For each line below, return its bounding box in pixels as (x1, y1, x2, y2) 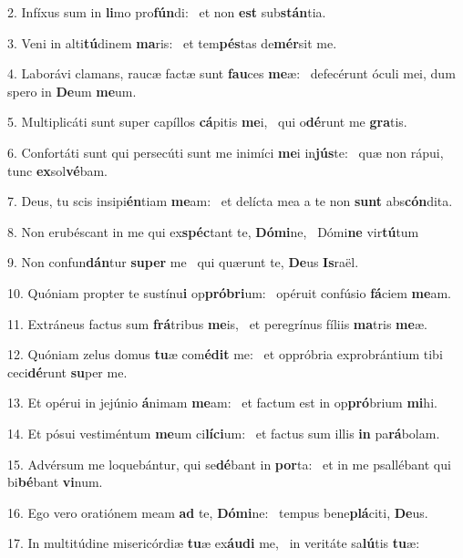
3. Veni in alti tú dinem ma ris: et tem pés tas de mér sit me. (7, 33, 337, 52)
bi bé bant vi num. (7, 472, 103, 491)
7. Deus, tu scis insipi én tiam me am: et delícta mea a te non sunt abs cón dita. (7, 191, 453, 211)
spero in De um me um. (7, 81, 137, 100)
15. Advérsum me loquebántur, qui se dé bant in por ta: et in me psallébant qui (7, 454, 451, 473)
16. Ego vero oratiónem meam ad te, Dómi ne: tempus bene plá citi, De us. (7, 502, 428, 522)
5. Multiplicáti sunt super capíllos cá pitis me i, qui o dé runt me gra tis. (7, 112, 407, 131)
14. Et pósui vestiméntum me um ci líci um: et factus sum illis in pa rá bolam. (7, 423, 440, 442)
